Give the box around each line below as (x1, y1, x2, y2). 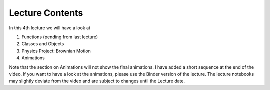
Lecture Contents (9, 7, 83, 18)
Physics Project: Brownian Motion (21, 48, 91, 54)
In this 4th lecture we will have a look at (9, 25, 91, 31)
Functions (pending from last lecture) (21, 34, 98, 40)
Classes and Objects (21, 41, 64, 47)
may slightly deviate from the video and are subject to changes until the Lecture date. (9, 78, 185, 84)
